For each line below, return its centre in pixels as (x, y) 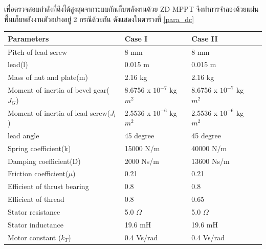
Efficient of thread (36, 199)
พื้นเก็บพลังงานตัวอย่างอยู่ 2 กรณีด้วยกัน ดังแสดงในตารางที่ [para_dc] (99, 19)
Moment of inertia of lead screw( (59, 112)
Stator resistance (34, 212)
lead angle (24, 135)
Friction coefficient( (38, 173)
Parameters (28, 38)
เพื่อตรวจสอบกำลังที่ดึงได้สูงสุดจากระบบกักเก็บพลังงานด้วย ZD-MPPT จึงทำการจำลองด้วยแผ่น (131, 9)
